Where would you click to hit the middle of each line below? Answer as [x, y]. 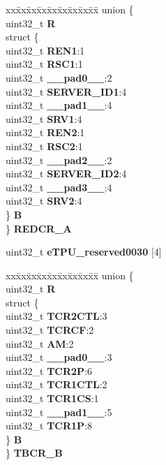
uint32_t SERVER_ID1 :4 [66, 91]
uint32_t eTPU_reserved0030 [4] [84, 252]
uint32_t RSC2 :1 [44, 146]
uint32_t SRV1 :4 [44, 118]
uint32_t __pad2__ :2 [59, 160]
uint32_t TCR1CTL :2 [56, 384]
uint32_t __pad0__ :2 [59, 77]
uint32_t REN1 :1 [45, 50]
